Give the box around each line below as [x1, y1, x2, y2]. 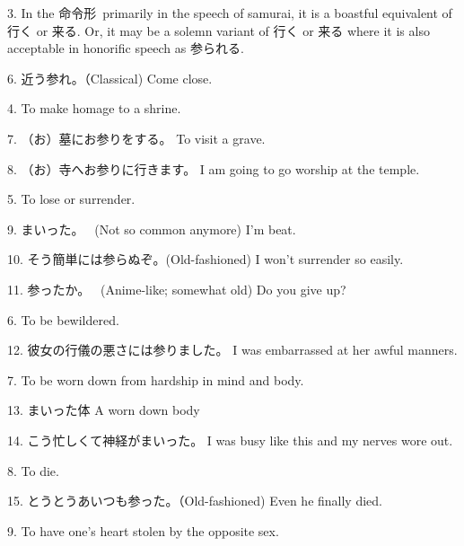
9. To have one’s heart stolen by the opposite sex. [7, 521, 279, 540]
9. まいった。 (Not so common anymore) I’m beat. [7, 219, 296, 238]
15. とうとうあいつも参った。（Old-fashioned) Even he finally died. [7, 491, 382, 510]
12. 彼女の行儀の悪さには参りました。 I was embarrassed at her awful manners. [7, 340, 458, 359]
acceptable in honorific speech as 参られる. [7, 39, 244, 57]
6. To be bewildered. [7, 310, 119, 329]
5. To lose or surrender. [7, 189, 136, 208]
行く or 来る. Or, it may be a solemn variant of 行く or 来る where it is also [7, 21, 430, 40]
